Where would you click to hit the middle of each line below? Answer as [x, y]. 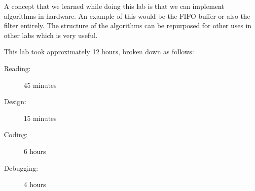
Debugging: [21, 168]
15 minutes [40, 118]
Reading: [17, 68]
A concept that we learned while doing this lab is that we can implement [114, 6]
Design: [15, 101]
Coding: [16, 134]
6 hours [35, 151]
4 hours [35, 184]
